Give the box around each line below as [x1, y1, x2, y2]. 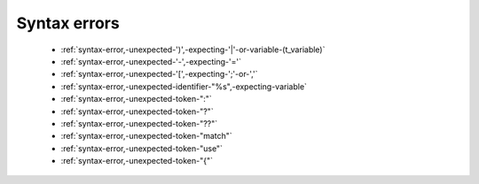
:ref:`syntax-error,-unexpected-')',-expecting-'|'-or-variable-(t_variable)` [60, 44, 326, 55]
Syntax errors [16, 13, 120, 33]
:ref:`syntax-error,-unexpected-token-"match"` [60, 131, 232, 142]
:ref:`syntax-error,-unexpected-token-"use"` [60, 142, 224, 154]
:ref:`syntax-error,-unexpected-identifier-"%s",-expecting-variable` [60, 80, 308, 92]
